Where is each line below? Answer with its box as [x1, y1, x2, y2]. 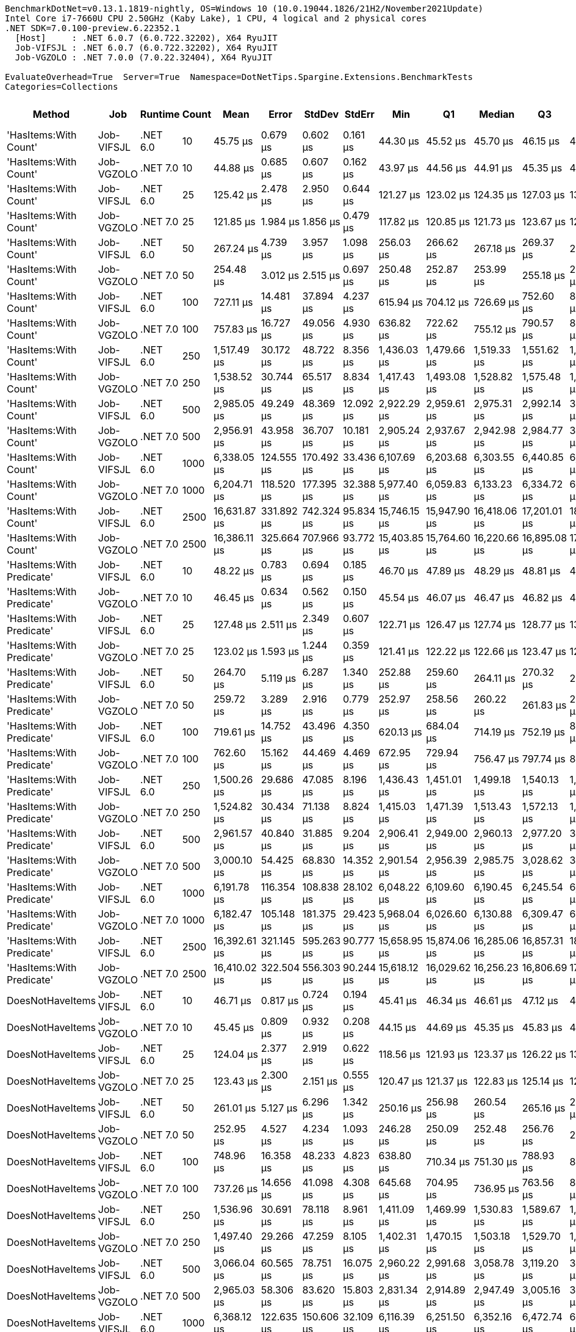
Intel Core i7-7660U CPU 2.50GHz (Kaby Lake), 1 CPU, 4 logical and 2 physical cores [5, 13, 427, 23]
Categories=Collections [5, 82, 118, 92]
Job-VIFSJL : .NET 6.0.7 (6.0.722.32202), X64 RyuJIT [15, 43, 278, 52]
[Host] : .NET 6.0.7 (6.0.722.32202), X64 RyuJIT [15, 33, 278, 43]
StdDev [304, 108, 339, 120]
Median [479, 108, 515, 120]
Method [32, 108, 70, 120]
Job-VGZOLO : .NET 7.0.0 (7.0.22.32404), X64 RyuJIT [15, 52, 273, 62]
